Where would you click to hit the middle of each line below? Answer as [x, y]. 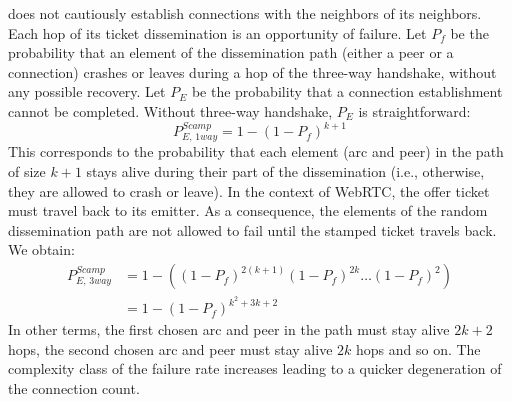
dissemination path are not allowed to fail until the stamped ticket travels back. [252, 229]
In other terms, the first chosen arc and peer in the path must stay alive [229, 329]
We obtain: [41, 249]
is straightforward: [414, 110]
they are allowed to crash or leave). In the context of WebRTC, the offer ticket [249, 190]
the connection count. [74, 387]
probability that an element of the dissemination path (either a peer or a [231, 52]
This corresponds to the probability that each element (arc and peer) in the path [256, 151]
